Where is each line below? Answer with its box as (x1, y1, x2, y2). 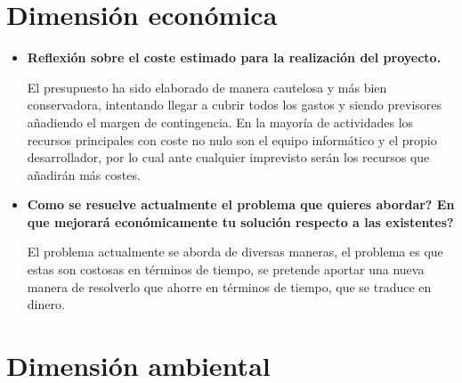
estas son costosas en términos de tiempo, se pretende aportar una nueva (27, 260, 425, 279)
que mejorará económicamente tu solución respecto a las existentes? (27, 212, 454, 231)
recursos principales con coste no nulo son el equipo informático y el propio (27, 130, 437, 149)
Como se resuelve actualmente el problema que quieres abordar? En (27, 195, 455, 214)
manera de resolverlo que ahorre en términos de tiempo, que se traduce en (27, 277, 432, 296)
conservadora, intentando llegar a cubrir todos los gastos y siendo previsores (27, 95, 442, 114)
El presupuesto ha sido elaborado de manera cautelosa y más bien (27, 77, 387, 96)
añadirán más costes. (27, 165, 141, 183)
